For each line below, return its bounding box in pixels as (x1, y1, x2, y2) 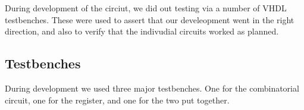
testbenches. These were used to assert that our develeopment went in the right (5, 13, 294, 26)
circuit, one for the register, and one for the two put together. (5, 93, 230, 106)
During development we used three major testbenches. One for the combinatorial (5, 81, 299, 94)
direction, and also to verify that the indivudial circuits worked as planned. (5, 25, 279, 37)
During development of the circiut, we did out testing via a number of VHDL (5, 2, 287, 14)
